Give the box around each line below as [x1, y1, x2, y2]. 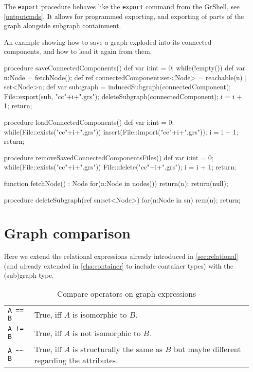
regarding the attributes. [34, 355, 118, 366]
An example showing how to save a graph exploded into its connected [4, 36, 212, 47]
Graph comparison [4, 223, 131, 243]
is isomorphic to [72, 308, 127, 320]
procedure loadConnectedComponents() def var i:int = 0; [4, 117, 174, 127]
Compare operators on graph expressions [57, 288, 196, 300]
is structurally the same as [72, 343, 163, 355]
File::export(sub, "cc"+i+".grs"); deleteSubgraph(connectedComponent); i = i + [4, 91, 242, 101]
